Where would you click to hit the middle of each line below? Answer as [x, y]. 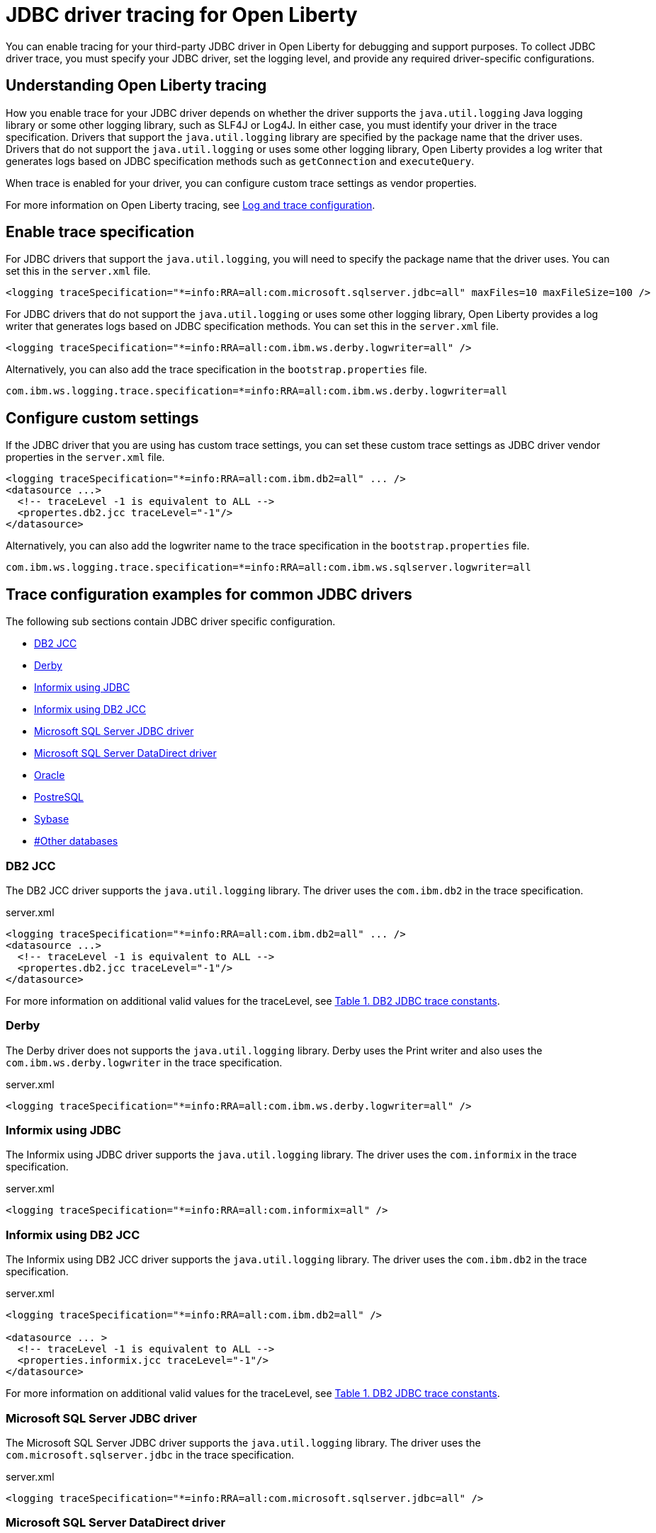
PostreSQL [59, 797]
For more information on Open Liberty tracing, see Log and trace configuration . [191, 205]
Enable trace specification [100, 232]
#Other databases [76, 841]
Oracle [50, 775]
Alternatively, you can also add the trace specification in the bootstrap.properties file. [216, 370]
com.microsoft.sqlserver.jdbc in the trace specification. [150, 1454]
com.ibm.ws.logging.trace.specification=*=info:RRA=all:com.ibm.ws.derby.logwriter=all [257, 391]
